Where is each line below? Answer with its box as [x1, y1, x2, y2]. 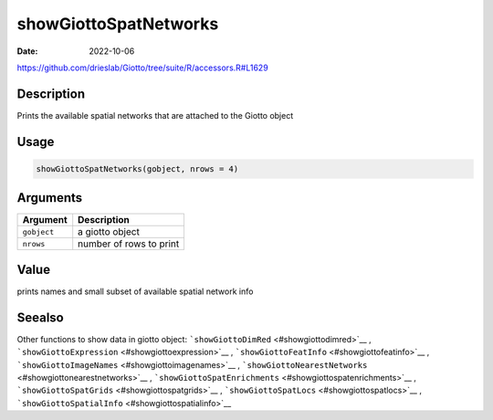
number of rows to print [78, 237, 180, 250]
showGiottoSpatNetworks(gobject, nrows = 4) [36, 163, 239, 173]
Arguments [16, 190, 83, 205]
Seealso [16, 310, 64, 325]
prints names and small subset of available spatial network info [16, 286, 254, 297]
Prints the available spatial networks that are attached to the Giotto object [16, 110, 294, 121]
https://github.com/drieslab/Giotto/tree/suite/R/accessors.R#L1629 [16, 62, 268, 73]
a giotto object [78, 226, 141, 238]
